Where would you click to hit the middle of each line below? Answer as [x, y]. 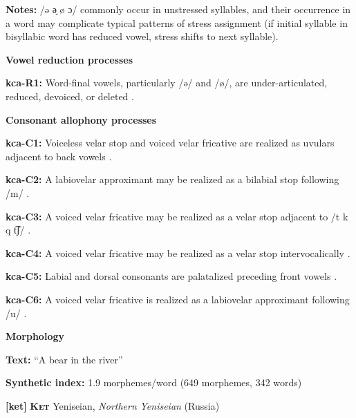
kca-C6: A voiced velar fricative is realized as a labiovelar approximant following [178, 299]
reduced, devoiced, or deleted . [70, 96]
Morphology [35, 336]
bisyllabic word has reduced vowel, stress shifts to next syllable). [142, 36]
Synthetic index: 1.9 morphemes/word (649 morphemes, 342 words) [154, 382]
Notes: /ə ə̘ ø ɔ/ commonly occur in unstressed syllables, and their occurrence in [178, 9]
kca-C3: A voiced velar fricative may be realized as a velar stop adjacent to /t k [177, 216]
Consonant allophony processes [81, 119]
